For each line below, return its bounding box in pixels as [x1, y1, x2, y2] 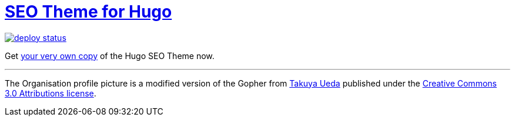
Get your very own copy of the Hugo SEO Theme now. [5, 50, 215, 61]
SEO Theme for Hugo [5, 2, 172, 22]
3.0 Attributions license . [5, 88, 96, 98]
